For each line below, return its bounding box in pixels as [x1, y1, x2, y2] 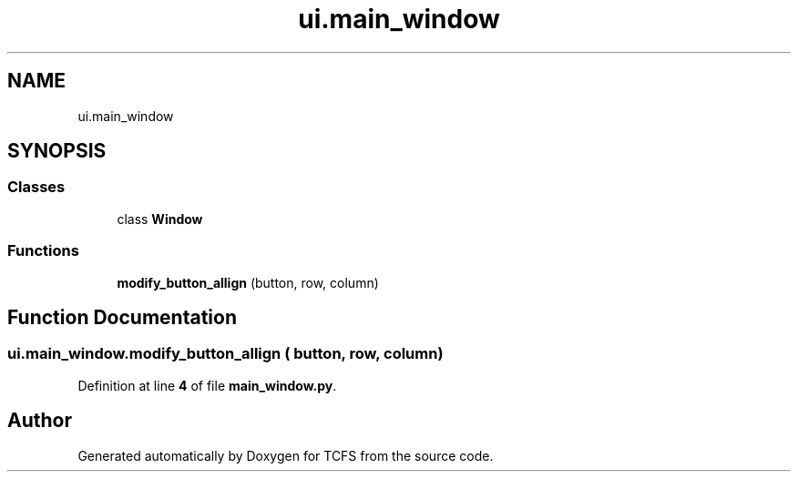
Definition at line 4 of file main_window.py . [77, 377, 337, 393]
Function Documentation [7, 305, 237, 329]
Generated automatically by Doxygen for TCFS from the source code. [77, 447, 494, 464]
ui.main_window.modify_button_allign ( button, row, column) [7, 344, 444, 363]
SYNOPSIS [7, 139, 107, 163]
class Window [117, 210, 203, 227]
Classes [7, 178, 66, 197]
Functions [7, 241, 79, 260]
